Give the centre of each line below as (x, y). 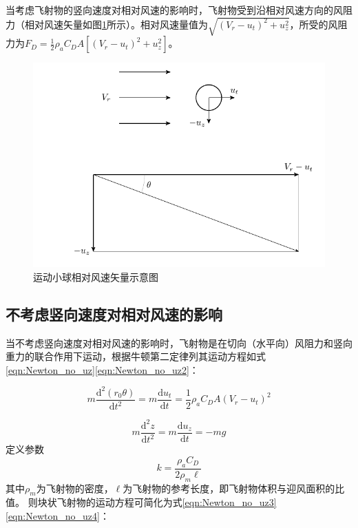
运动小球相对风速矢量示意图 (96, 276)
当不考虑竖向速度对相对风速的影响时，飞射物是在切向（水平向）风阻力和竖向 (179, 342)
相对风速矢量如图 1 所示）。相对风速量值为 (116, 24)
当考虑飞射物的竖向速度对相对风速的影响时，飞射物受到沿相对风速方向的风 (174, 10)
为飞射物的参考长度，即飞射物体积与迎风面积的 (229, 488)
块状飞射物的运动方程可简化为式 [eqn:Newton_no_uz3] (157, 502)
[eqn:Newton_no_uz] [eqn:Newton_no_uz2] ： (102, 369)
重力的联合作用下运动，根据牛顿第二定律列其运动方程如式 (136, 356)
